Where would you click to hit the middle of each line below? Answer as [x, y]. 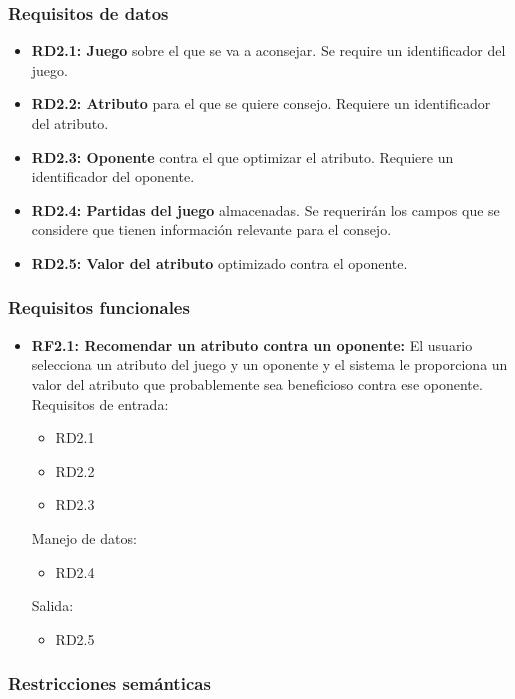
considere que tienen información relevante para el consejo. [211, 229]
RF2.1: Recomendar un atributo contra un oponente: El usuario [252, 344]
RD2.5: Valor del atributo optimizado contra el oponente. [219, 262]
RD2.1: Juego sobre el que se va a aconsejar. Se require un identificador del [268, 50]
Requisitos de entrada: [100, 403]
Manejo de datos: [84, 537]
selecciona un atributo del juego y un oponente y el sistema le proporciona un [269, 364]
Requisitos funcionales [99, 307]
